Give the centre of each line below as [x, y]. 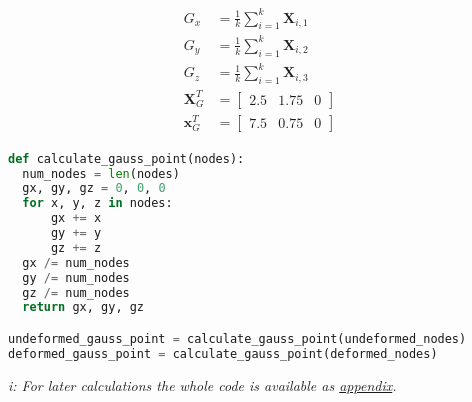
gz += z [76, 247]
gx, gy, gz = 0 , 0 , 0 [94, 188]
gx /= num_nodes [76, 262]
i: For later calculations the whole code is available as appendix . [202, 384]
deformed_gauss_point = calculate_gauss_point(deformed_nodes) [223, 353]
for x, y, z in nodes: [97, 203]
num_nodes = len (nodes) [101, 173]
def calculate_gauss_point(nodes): [126, 158]
